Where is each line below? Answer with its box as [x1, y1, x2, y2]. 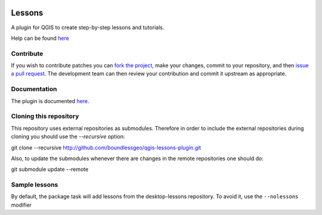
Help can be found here [11, 35, 70, 42]
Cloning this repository [11, 112, 79, 120]
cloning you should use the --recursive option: [11, 133, 125, 140]
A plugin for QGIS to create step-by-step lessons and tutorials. [11, 24, 165, 31]
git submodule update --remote [11, 166, 89, 173]
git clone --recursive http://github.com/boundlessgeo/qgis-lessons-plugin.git [11, 144, 202, 151]
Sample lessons [11, 180, 58, 189]
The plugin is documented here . [11, 97, 89, 104]
